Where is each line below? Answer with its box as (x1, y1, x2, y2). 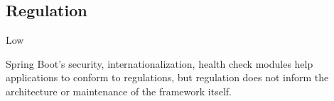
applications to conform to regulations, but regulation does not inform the (6, 70, 329, 85)
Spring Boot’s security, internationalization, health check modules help (6, 56, 313, 71)
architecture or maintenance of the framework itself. (6, 83, 232, 98)
